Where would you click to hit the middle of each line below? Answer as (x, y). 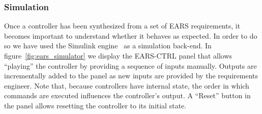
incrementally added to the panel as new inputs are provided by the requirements (131, 76)
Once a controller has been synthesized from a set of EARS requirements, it (122, 26)
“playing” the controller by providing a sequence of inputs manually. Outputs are (130, 65)
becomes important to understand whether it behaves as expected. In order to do (131, 35)
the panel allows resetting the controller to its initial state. (95, 105)
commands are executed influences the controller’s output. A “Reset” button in (127, 95)
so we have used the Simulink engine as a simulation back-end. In (108, 46)
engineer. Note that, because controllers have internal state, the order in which (127, 85)
